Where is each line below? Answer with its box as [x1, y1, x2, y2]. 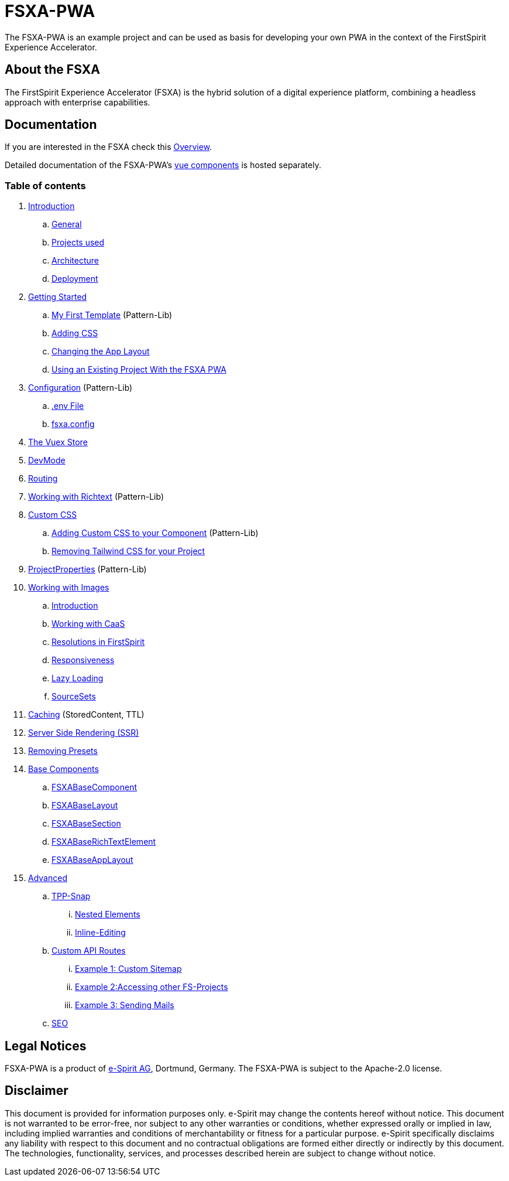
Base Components [28, 764, 99, 774]
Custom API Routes [51, 946, 126, 956]
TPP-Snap [51, 891, 91, 902]
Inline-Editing [75, 927, 126, 938]
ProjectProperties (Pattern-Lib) [28, 564, 147, 575]
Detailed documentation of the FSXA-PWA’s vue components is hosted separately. [5, 160, 321, 170]
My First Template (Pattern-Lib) [51, 310, 173, 320]
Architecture [51, 255, 99, 266]
